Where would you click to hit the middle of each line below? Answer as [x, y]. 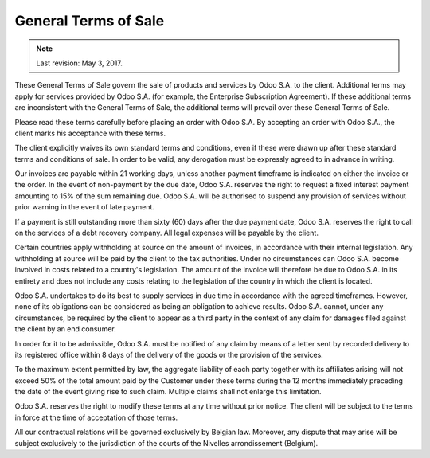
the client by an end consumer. [65, 329]
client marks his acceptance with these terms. [90, 133]
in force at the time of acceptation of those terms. [96, 417]
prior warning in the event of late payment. [85, 207]
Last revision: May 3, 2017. [79, 63]
